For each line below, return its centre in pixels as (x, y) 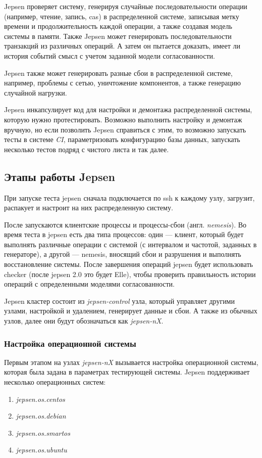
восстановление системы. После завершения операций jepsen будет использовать (128, 264)
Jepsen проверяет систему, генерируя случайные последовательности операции (126, 6)
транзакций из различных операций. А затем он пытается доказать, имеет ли (122, 46)
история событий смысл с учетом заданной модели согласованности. (110, 55)
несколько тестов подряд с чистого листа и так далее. (87, 149)
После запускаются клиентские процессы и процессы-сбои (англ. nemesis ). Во (125, 224)
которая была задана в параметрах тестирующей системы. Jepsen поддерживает (127, 372)
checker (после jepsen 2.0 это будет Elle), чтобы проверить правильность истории (130, 274)
